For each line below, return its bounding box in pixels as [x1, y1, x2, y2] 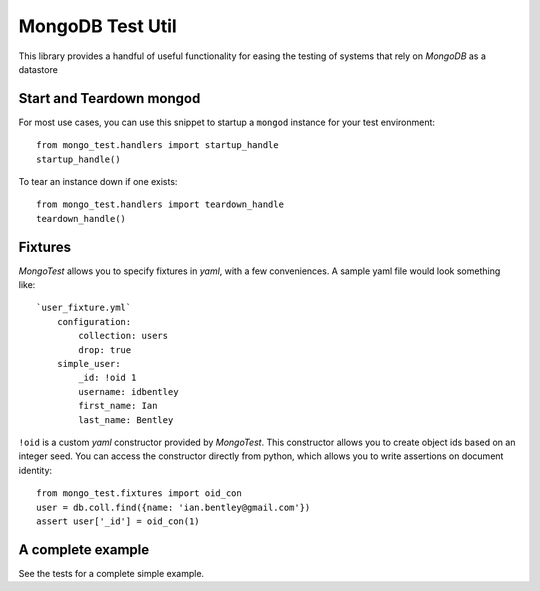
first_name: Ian [78, 400, 158, 412]
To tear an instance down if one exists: [18, 176, 178, 188]
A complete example [18, 541, 150, 558]
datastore [18, 63, 59, 75]
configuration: [56, 316, 132, 327]
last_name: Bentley [78, 414, 174, 425]
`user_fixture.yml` [36, 302, 132, 314]
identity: [18, 464, 53, 476]
